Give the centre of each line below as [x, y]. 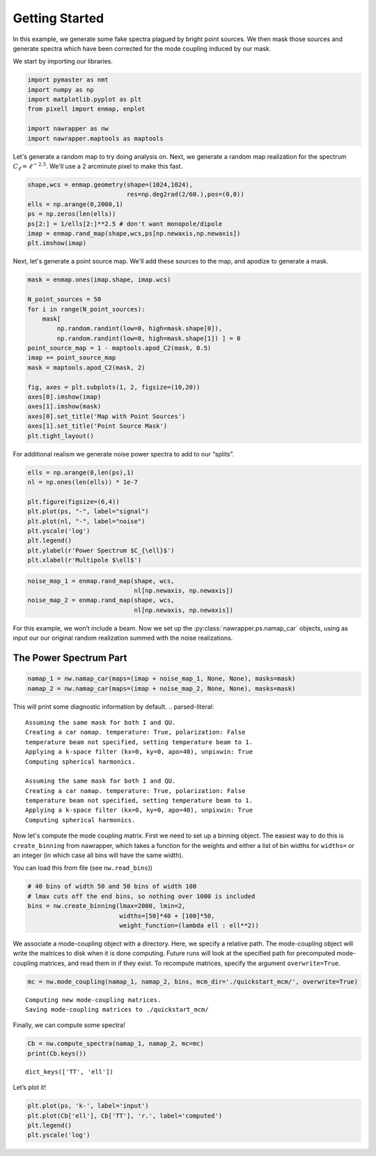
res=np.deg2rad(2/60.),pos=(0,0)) [185, 194]
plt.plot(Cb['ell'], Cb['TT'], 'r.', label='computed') [125, 1116]
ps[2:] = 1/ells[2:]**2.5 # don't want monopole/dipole [125, 224]
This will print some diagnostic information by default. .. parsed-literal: [113, 707]
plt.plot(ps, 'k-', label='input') [88, 1106]
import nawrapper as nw [68, 129]
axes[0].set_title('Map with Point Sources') [107, 416]
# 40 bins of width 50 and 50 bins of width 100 [112, 886]
